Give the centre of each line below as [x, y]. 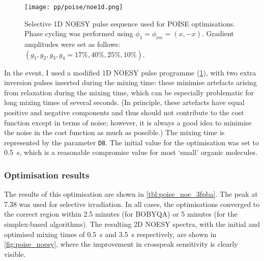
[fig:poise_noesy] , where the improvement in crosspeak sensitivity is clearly [121, 244]
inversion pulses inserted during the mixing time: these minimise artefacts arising [130, 82]
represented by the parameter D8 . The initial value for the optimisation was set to [131, 142]
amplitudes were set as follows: [72, 44]
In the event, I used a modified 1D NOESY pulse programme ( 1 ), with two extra [130, 72]
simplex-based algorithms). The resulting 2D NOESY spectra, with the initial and [132, 224]
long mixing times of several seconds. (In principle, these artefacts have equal [124, 102]
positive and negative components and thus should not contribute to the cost [124, 112]
